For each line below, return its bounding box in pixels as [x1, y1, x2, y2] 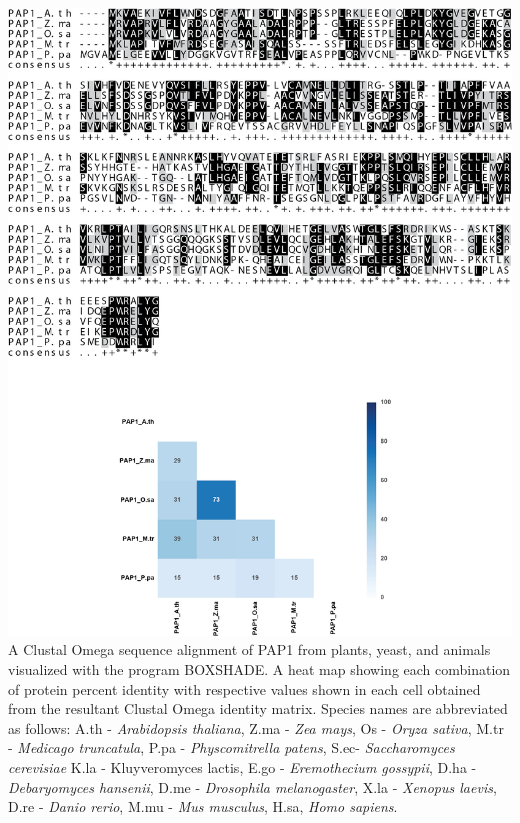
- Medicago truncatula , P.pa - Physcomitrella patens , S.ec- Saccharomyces [8, 737, 455, 758]
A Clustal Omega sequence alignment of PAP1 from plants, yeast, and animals [8, 639, 491, 660]
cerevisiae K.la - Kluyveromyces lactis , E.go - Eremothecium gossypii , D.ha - [8, 757, 477, 777]
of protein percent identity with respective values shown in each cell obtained [8, 678, 481, 699]
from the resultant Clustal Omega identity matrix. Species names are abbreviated [8, 698, 508, 719]
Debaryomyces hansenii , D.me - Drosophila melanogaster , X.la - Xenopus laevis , [8, 776, 497, 797]
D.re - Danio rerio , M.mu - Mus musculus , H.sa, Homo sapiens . [8, 796, 398, 817]
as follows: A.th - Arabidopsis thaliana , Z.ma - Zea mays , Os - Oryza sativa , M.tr [8, 717, 504, 738]
